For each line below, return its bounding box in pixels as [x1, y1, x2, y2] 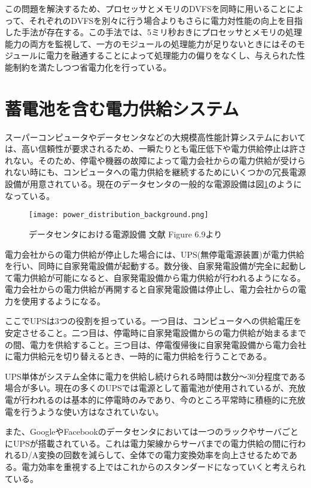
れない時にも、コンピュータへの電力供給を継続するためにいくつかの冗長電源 [5, 166, 306, 178]
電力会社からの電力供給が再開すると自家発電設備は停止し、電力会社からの [5, 283, 298, 295]
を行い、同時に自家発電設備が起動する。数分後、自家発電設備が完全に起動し [5, 260, 306, 272]
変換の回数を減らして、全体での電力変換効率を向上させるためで [38, 449, 289, 461]
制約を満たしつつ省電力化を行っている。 [13, 60, 172, 73]
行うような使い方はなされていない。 [21, 405, 164, 417]
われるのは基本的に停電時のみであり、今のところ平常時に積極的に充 [29, 394, 297, 406]
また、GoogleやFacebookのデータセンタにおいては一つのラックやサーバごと [5, 425, 299, 438]
